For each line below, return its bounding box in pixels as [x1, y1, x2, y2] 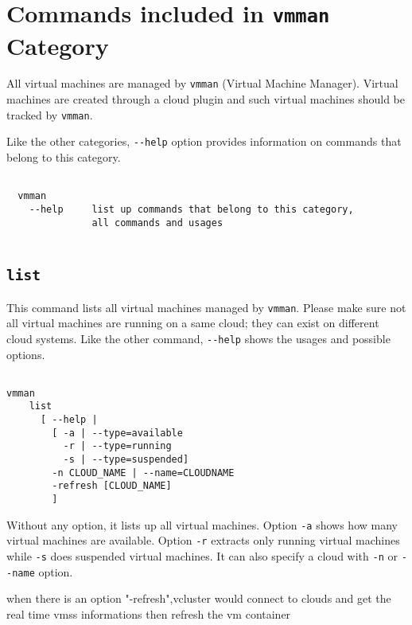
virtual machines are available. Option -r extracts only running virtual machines [6, 532, 400, 549]
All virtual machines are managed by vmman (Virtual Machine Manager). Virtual [6, 75, 398, 92]
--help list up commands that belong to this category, [29, 203, 354, 215]
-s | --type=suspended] [63, 454, 189, 466]
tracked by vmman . [6, 106, 93, 123]
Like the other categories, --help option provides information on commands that [6, 133, 402, 150]
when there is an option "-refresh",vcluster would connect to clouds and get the [6, 590, 391, 607]
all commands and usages [91, 217, 223, 229]
